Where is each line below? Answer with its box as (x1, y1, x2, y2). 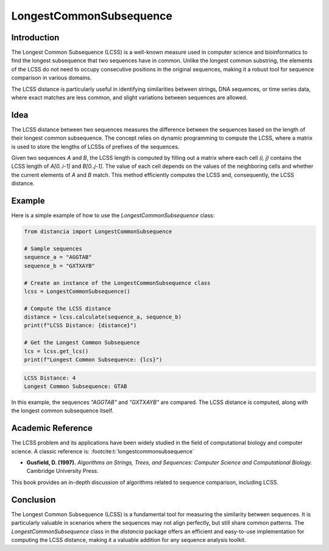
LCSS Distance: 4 (24, 374, 76, 381)
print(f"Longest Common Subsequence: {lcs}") (24, 356, 163, 363)
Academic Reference (11, 423, 93, 433)
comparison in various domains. (11, 74, 92, 82)
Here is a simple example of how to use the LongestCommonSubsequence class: (11, 212, 215, 219)
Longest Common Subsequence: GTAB (24, 383, 127, 390)
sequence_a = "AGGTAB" (24, 254, 92, 261)
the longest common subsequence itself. (11, 407, 114, 414)
